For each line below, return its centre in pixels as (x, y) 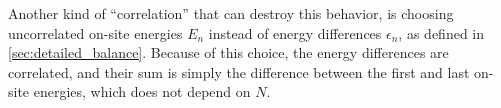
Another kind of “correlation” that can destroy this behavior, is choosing (231, 13)
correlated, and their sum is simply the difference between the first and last (239, 71)
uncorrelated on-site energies (95, 32)
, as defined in (441, 32)
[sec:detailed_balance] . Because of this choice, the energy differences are (228, 52)
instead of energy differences (295, 32)
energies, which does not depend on (142, 91)
